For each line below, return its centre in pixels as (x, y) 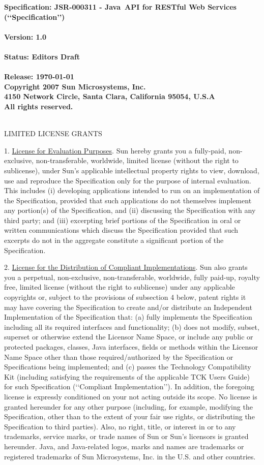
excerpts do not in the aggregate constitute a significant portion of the (114, 240)
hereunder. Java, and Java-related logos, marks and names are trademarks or (124, 446)
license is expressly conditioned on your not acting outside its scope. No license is (131, 396)
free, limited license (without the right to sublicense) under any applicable (120, 287)
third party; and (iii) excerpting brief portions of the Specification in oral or (123, 220)
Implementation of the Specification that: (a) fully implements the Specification (128, 317)
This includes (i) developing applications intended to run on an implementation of (132, 190)
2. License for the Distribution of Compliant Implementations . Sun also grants (126, 267)
